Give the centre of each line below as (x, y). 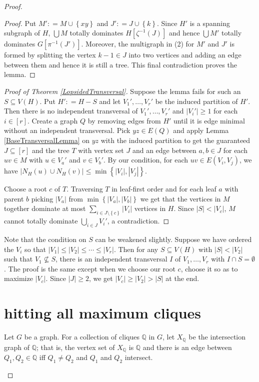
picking (42, 198)
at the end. (182, 278)
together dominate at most (45, 208)
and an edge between (164, 150)
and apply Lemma (201, 130)
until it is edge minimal (209, 120)
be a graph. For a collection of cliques (82, 337)
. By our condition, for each (146, 160)
